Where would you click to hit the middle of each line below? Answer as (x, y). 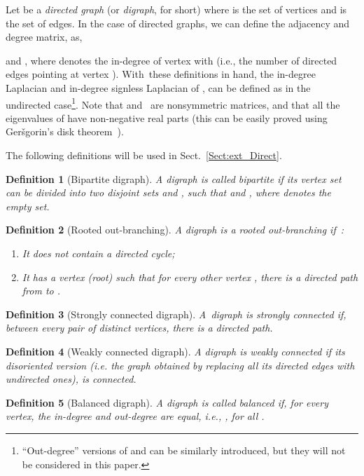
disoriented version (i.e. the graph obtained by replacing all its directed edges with (180, 365)
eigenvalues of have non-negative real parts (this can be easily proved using (167, 117)
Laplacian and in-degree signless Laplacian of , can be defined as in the (158, 87)
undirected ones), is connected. (71, 379)
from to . (41, 291)
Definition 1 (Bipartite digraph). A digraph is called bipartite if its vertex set (174, 178)
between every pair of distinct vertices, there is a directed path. (139, 328)
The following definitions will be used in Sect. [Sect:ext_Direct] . (144, 155)
